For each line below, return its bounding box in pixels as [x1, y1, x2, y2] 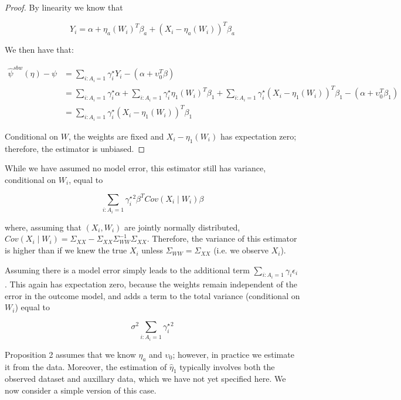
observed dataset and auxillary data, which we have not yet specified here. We [5, 372, 286, 385]
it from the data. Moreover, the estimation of [5, 360, 167, 372]
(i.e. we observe [213, 244, 269, 256]
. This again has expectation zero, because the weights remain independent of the [5, 278, 297, 290]
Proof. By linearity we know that [5, 1, 123, 13]
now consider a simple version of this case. [5, 384, 157, 396]
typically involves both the [179, 360, 275, 372]
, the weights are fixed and [68, 130, 164, 142]
